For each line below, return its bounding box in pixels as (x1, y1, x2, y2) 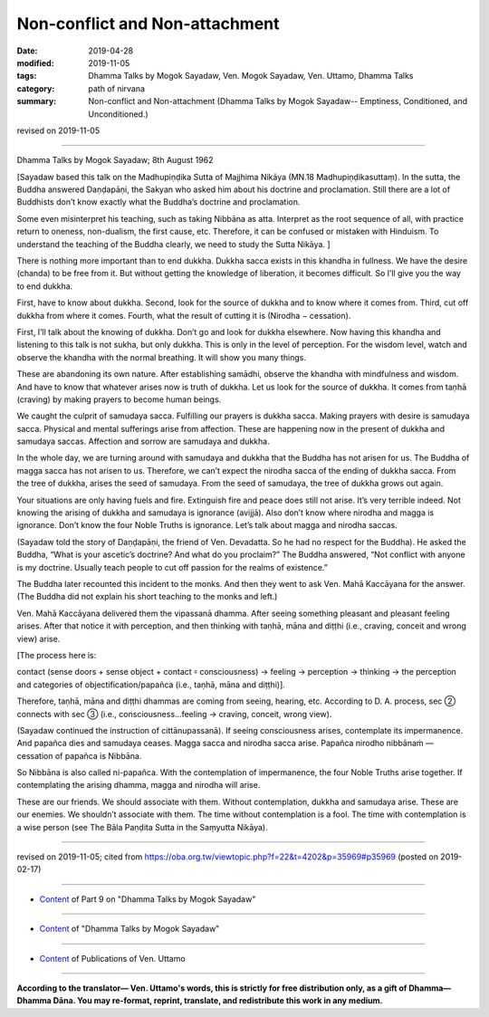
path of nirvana (88, 82, 145, 94)
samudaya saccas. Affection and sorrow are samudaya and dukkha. (16, 436, 271, 447)
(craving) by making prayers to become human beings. (16, 394, 222, 405)
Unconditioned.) (88, 109, 149, 120)
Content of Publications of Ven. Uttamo (39, 953, 186, 964)
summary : (16, 96, 57, 107)
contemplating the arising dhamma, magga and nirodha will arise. (16, 780, 261, 791)
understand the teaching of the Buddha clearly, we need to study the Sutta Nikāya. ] (16, 238, 331, 249)
